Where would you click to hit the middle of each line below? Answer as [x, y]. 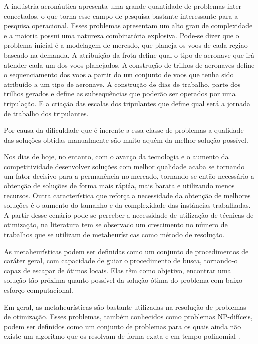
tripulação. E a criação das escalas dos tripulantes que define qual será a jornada [127, 103]
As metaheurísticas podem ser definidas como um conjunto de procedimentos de [126, 251]
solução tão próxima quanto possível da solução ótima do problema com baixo [123, 280]
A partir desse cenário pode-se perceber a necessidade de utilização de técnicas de [129, 215]
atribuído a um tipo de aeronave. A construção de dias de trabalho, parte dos [122, 84]
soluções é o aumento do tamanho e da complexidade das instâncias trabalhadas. [127, 205]
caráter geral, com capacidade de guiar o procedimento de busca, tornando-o [121, 261]
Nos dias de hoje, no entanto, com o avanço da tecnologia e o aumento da [116, 156]
